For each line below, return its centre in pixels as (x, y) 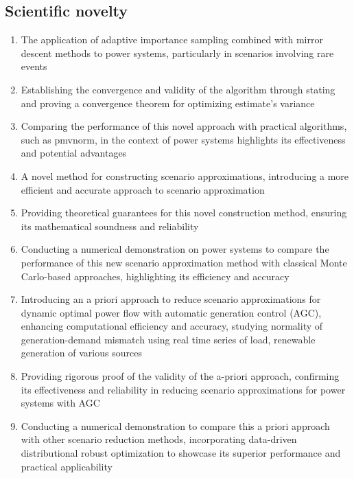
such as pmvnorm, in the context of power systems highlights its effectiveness (183, 139)
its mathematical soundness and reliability (110, 226)
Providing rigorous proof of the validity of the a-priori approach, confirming (180, 376)
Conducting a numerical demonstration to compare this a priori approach (175, 425)
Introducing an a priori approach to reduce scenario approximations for (171, 299)
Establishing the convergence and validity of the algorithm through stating (178, 89)
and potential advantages (74, 153)
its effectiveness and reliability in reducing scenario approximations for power (183, 389)
